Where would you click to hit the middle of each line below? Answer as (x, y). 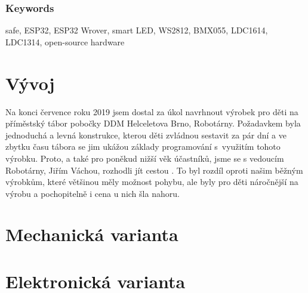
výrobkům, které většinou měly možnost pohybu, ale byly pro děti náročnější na (152, 182)
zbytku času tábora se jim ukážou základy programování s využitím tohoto (143, 146)
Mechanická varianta (92, 234)
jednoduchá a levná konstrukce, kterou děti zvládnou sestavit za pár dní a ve (146, 135)
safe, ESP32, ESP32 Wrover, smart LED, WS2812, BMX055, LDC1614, (137, 30)
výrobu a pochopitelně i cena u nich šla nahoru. (93, 193)
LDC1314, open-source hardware (65, 41)
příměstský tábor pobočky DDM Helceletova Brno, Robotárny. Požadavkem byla (153, 123)
